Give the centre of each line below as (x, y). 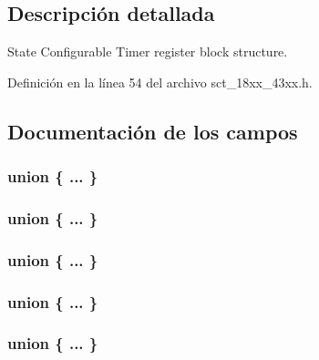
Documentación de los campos (153, 131)
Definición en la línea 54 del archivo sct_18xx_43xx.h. (160, 82)
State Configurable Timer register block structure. (148, 51)
